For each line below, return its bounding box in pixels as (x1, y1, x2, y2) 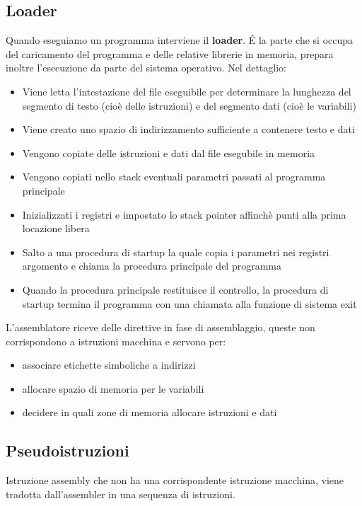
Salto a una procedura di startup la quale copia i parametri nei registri (22, 244, 329, 259)
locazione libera (22, 221, 90, 236)
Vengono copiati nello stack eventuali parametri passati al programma (22, 169, 326, 184)
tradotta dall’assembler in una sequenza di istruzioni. (6, 486, 235, 501)
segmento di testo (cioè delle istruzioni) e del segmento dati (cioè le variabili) (22, 98, 356, 113)
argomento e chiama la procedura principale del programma (22, 258, 281, 273)
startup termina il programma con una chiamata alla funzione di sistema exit (22, 296, 357, 311)
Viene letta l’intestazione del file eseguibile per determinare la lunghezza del (22, 84, 351, 98)
